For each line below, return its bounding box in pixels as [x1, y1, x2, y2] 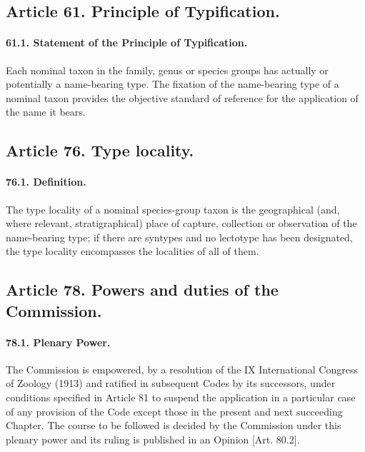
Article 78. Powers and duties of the [6, 278, 279, 301]
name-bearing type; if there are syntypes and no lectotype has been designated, [6, 229, 353, 244]
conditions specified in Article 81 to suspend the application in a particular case [6, 390, 356, 405]
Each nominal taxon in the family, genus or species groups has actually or [6, 62, 329, 77]
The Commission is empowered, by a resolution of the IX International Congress [6, 361, 358, 376]
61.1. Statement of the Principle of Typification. [6, 35, 248, 50]
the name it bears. [6, 104, 86, 119]
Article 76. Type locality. [6, 139, 194, 161]
